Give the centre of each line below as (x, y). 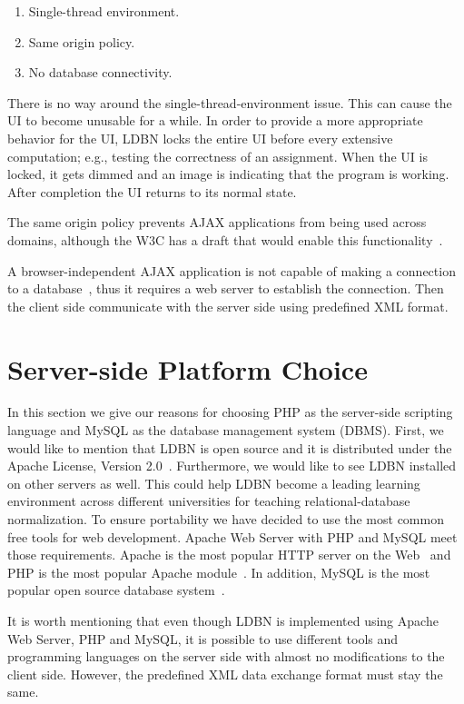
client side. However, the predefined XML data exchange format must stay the (225, 674)
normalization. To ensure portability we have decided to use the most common (226, 519)
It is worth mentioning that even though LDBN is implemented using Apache (223, 620)
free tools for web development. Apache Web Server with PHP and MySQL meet (232, 536)
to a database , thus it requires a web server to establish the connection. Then (226, 288)
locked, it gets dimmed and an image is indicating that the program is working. (228, 174)
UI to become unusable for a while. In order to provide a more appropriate (215, 120)
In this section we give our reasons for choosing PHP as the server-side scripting (230, 412)
